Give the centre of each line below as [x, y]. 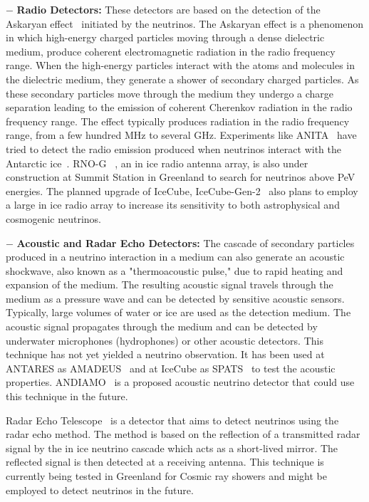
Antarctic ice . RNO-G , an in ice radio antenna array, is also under [157, 163]
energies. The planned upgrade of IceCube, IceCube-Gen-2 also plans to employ [182, 190]
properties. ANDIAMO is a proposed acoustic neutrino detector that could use [180, 382]
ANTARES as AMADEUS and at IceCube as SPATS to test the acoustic [171, 368]
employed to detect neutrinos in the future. [100, 490]
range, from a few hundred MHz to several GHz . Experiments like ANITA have [181, 135]
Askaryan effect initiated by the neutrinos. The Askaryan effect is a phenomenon [185, 23]
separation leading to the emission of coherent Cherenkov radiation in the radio [179, 107]
